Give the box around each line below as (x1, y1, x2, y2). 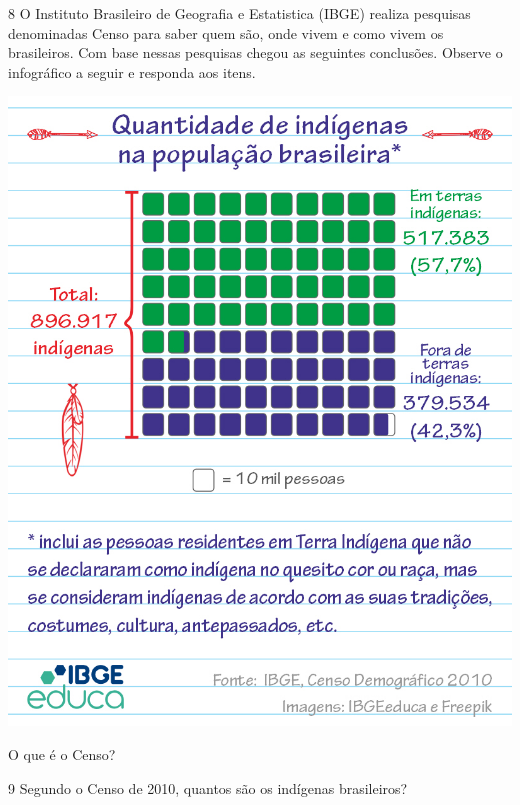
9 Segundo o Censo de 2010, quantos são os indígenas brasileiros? (8, 777, 408, 798)
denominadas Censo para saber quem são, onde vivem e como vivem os (8, 22, 444, 43)
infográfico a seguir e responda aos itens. (8, 61, 256, 82)
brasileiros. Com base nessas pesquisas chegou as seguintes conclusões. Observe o (8, 42, 503, 63)
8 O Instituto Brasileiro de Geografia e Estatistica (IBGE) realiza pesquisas (8, 3, 471, 23)
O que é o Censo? (8, 743, 116, 764)
